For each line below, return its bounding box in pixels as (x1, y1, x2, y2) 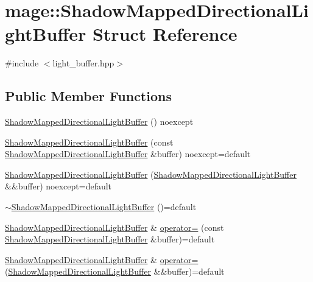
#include (5, 57, 39, 69)
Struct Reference (92, 21, 237, 46)
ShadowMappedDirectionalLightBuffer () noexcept (5, 115, 194, 128)
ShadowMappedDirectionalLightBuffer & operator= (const (5, 220, 224, 233)
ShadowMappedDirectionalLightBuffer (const (5, 135, 174, 148)
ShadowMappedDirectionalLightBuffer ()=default (11, 200, 197, 213)
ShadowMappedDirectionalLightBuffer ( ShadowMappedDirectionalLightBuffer (5, 167, 297, 180)
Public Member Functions (5, 86, 172, 105)
